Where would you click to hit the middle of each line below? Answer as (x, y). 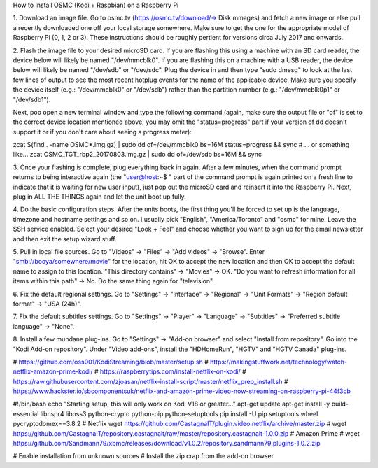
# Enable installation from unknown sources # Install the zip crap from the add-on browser (143, 456)
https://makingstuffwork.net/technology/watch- (279, 362)
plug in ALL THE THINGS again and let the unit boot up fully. (100, 197)
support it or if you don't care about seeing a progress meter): (102, 132)
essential (26, 413)
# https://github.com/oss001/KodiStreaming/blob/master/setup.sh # (111, 362)
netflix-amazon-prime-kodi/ (53, 371)
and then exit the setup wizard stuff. (65, 239)
